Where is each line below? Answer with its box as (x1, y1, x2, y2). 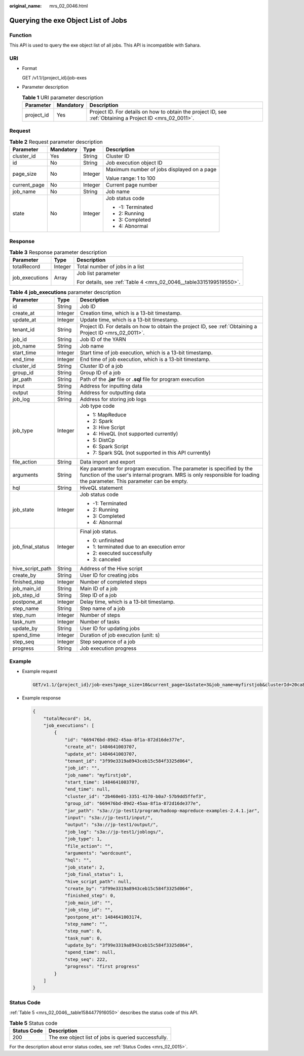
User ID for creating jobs (80, 572, 139, 579)
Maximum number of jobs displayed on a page (105, 166, 217, 173)
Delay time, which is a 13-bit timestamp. (80, 598, 175, 605)
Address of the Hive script (80, 565, 143, 572)
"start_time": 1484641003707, (64, 779, 140, 785)
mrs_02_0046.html (49, 3, 88, 9)
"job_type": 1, (64, 836, 102, 842)
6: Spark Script (92, 443, 129, 450)
